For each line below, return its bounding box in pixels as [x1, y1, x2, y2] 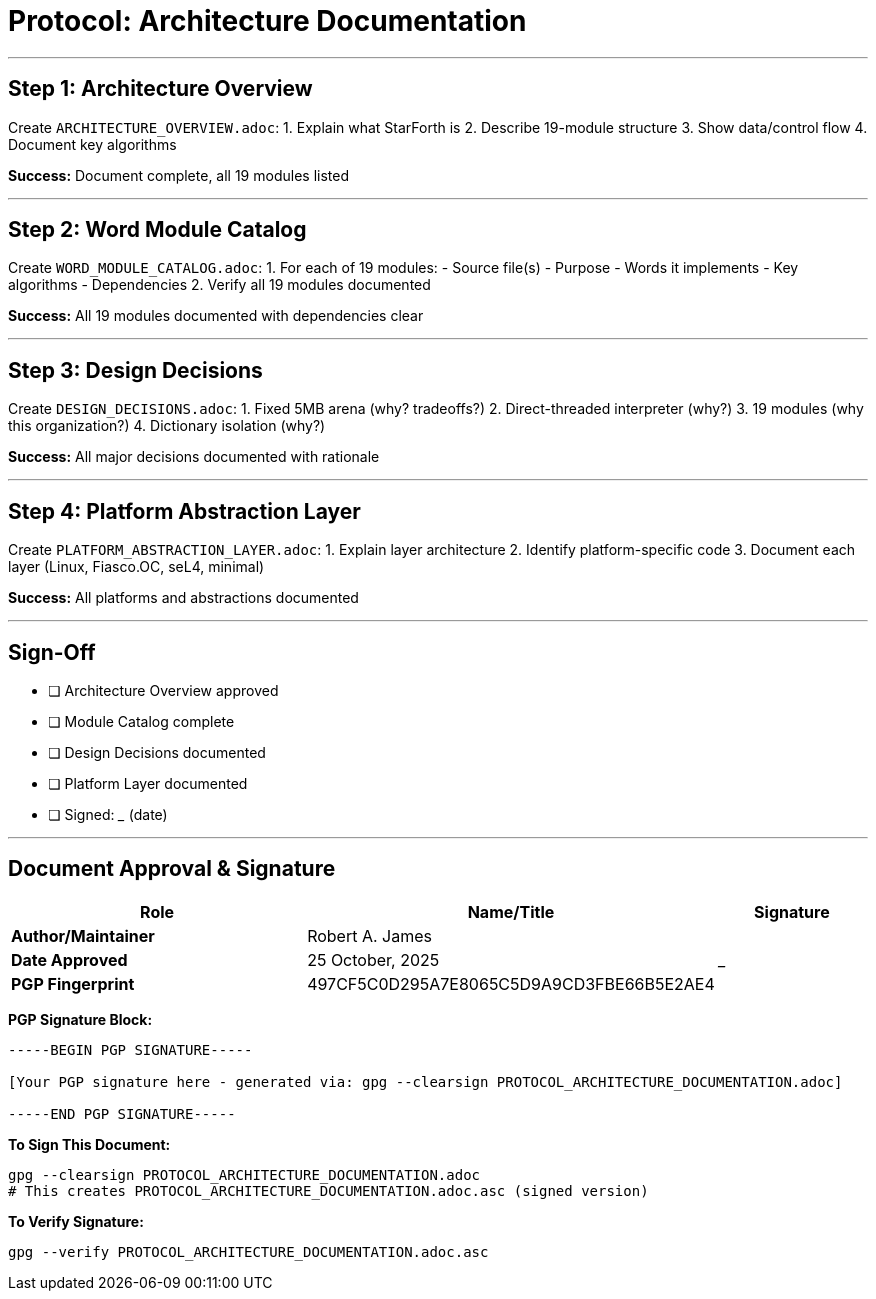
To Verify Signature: [8, 1212, 144, 1230]
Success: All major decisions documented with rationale [8, 448, 380, 466]
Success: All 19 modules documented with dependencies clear [8, 307, 424, 325]
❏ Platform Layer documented [48, 774, 248, 792]
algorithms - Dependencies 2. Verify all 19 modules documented [8, 276, 431, 294]
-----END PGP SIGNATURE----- [8, 1105, 236, 1122]
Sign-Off [8, 639, 96, 665]
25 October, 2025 [307, 949, 440, 970]
